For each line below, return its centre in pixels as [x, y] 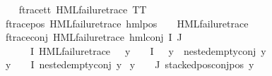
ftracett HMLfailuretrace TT [83, 9]
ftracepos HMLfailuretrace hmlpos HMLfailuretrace [127, 23]
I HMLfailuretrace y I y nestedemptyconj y [148, 50]
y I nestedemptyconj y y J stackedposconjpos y [130, 64]
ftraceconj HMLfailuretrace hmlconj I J [94, 37]
